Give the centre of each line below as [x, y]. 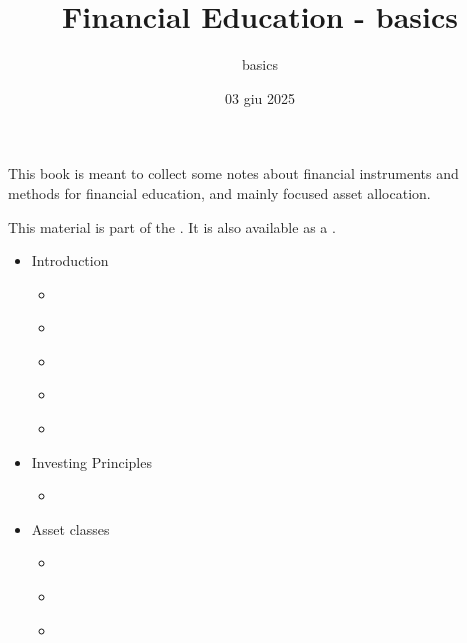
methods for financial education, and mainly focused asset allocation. [219, 192]
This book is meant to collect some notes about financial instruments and [233, 173]
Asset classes [70, 528]
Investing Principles [91, 461]
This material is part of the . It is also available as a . [172, 226]
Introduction [70, 260]
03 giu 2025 [260, 97]
